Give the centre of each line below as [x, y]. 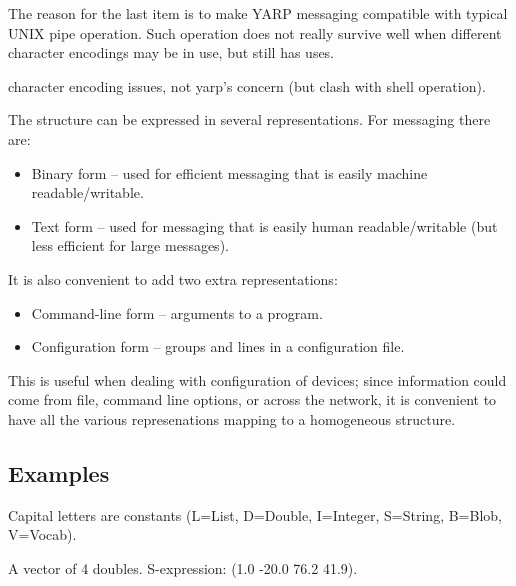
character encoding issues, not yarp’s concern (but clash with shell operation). [247, 85]
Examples [59, 472]
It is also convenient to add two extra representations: [173, 278]
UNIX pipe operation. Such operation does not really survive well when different [255, 32]
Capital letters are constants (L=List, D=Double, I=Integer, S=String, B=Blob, [255, 514]
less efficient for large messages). [130, 245]
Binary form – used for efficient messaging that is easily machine [229, 172]
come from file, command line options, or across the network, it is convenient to [252, 399]
